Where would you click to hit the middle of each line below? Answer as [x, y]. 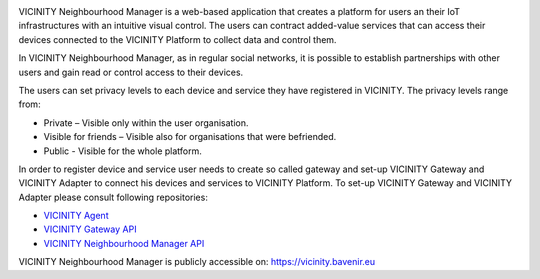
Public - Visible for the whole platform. [122, 151]
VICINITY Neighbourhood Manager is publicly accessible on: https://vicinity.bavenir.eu [197, 262]
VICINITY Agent [76, 216]
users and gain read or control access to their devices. [131, 72]
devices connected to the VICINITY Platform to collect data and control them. [177, 39]
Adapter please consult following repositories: [113, 197]
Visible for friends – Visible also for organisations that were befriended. [190, 137]
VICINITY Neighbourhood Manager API [124, 243]
